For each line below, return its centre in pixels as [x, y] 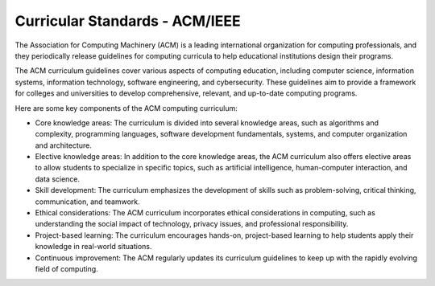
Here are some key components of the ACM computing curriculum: [126, 108]
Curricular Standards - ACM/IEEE [128, 21]
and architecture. [63, 145]
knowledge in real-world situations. [93, 247]
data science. [58, 179]
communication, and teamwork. [87, 202]
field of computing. [66, 268]
